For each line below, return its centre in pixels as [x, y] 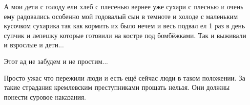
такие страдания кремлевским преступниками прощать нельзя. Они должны [117, 87]
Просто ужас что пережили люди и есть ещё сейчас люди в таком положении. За [125, 77]
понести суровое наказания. [45, 96]
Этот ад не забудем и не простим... [56, 61]
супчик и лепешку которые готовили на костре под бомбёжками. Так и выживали [125, 35]
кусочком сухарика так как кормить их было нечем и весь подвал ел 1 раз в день [125, 26]
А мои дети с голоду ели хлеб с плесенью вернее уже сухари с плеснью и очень [124, 6]
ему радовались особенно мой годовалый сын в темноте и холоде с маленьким [121, 16]
